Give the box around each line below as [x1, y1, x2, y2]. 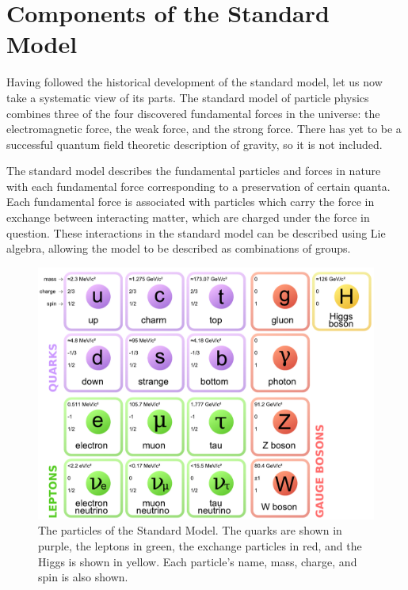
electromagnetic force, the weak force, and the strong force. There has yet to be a [6, 120, 402, 137]
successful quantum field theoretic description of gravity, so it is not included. [6, 135, 383, 152]
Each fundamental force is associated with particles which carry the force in [6, 193, 375, 210]
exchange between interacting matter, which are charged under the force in [6, 209, 370, 226]
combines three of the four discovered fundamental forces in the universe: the [6, 105, 380, 121]
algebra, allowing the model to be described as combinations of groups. [6, 240, 351, 257]
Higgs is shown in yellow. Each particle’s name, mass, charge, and [38, 553, 357, 569]
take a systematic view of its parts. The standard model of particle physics [6, 89, 369, 105]
